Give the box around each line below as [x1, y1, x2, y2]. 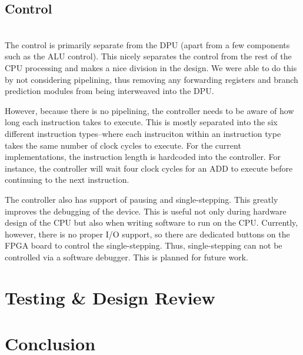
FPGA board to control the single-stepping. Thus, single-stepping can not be [5, 239, 282, 252]
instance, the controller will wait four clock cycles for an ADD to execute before [5, 162, 293, 174]
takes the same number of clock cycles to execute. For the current [5, 139, 241, 151]
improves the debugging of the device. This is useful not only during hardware [5, 205, 287, 217]
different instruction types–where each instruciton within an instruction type [5, 127, 281, 139]
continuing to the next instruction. [5, 173, 129, 186]
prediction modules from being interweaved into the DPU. [5, 85, 214, 97]
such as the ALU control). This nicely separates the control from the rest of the [5, 50, 292, 62]
